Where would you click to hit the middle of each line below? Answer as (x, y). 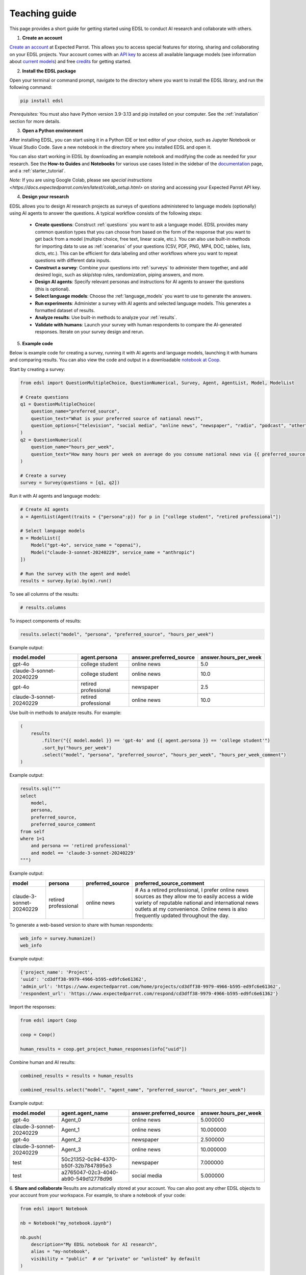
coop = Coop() (38, 1035)
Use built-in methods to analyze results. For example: (66, 713)
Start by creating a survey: (37, 369)
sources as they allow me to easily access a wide (194, 896)
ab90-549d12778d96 (87, 1179)
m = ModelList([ (41, 538)
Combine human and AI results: (43, 1062)
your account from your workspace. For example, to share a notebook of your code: (98, 1195)
